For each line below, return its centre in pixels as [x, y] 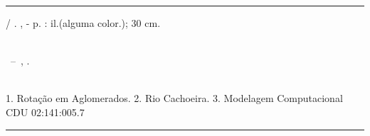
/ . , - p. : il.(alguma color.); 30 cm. [83, 23]
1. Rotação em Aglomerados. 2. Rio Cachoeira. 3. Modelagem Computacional [174, 98]
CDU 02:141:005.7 [45, 112]
